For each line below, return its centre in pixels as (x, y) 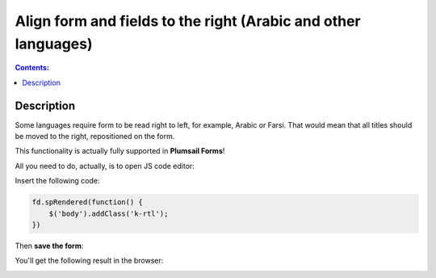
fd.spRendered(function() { (87, 202)
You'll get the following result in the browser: (89, 261)
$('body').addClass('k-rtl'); (109, 213)
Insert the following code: (57, 181)
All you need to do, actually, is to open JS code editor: (105, 166)
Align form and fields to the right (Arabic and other (188, 21)
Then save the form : (49, 246)
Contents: (32, 68)
